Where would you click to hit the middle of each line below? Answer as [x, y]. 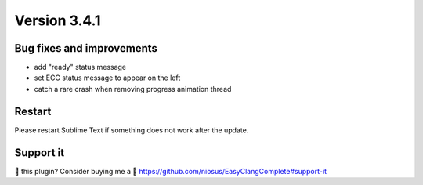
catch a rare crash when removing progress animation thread [133, 89]
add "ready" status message [80, 67]
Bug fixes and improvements [86, 48]
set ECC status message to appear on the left [107, 78]
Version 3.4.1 [58, 20]
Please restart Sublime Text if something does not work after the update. [132, 130]
